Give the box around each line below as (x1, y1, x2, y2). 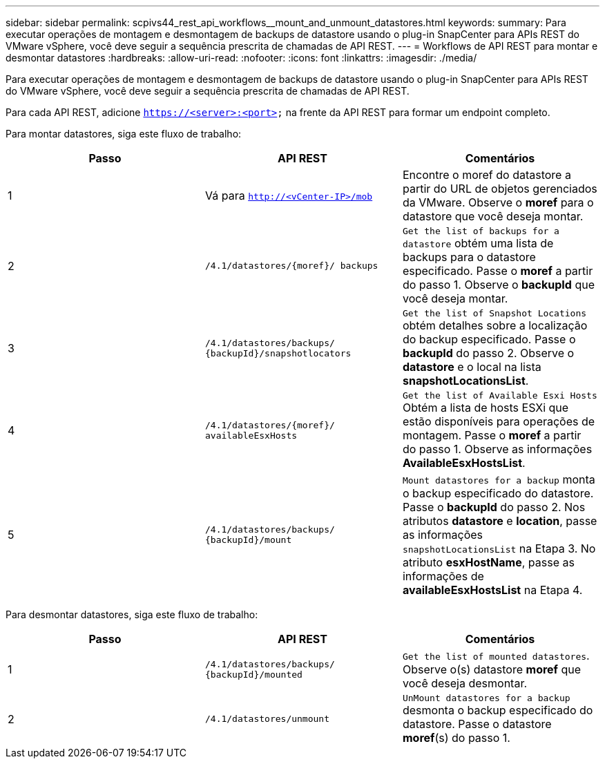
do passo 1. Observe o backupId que (402, 278, 595, 292)
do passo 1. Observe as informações (402, 442, 593, 456)
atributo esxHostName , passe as (402, 555, 575, 569)
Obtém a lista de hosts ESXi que (402, 401, 569, 414)
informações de (402, 569, 484, 583)
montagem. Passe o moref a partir (402, 428, 582, 442)
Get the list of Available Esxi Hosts (402, 390, 597, 401)
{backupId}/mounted (204, 669, 302, 680)
